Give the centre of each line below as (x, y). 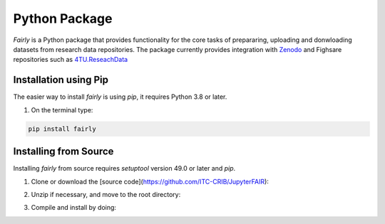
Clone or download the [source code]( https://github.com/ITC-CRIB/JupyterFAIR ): (150, 181)
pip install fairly (62, 129)
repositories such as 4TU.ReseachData (71, 60)
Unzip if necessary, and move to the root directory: (106, 194)
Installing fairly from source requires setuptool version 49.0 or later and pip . (124, 169)
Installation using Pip (61, 80)
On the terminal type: (62, 110)
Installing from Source (63, 152)
